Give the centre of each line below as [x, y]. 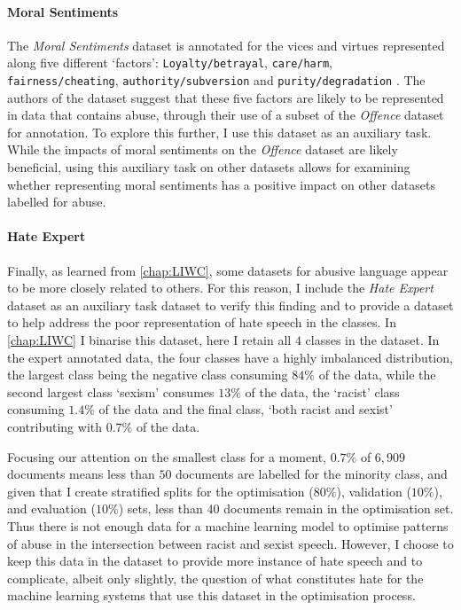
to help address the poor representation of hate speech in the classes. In [202, 322]
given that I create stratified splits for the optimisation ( [160, 491]
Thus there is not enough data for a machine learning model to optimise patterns [228, 525]
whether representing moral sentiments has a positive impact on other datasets [221, 184]
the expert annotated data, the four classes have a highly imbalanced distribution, [230, 357]
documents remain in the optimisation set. [339, 508]
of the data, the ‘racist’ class [322, 391]
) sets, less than [160, 508]
